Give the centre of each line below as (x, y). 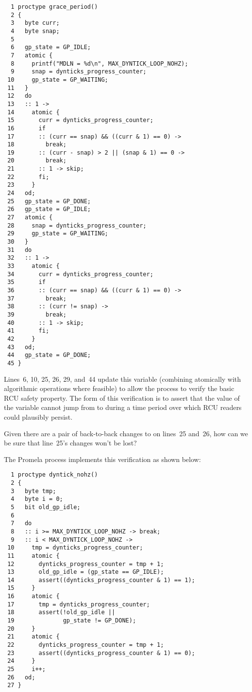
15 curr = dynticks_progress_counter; (80, 120)
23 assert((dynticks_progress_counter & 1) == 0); (101, 653)
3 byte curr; (35, 23)
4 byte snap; (35, 31)
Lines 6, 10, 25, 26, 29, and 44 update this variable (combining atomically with (123, 379)
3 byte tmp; (34, 491)
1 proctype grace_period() (54, 7)
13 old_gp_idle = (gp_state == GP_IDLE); (86, 572)
